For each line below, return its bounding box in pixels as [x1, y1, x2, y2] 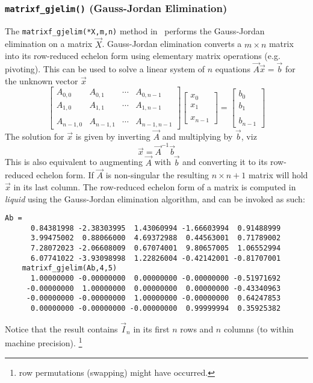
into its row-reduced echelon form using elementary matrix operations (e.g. [5, 49, 280, 62]
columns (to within [223, 322, 294, 335]
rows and [180, 322, 214, 335]
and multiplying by [162, 129, 233, 142]
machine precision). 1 [5, 335, 82, 349]
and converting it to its [182, 155, 268, 168]
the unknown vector [5, 74, 78, 87]
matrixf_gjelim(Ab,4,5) [22, 264, 117, 273]
